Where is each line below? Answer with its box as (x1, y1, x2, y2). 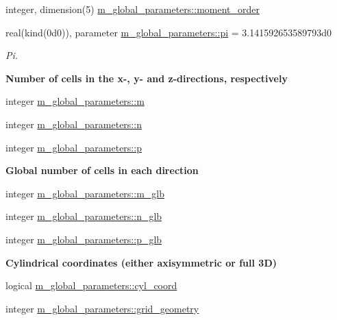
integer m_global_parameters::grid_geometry (5, 301, 199, 315)
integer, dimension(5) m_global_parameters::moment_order (5, 2, 260, 16)
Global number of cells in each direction (5, 163, 199, 177)
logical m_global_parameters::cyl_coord (5, 278, 177, 293)
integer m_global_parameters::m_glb (5, 186, 164, 200)
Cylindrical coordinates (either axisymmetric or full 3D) (5, 255, 277, 269)
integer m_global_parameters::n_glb (5, 209, 162, 223)
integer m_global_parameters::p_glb (5, 232, 162, 246)
